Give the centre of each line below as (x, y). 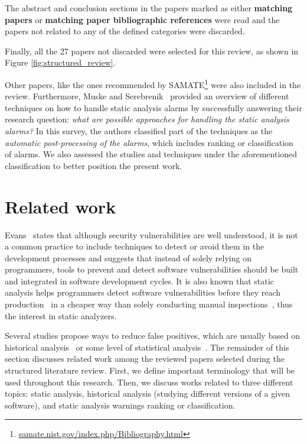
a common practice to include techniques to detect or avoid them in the (135, 246)
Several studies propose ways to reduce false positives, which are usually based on (153, 336)
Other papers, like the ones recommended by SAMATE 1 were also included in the (153, 83)
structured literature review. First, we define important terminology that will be (150, 370)
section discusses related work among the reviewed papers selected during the (145, 359)
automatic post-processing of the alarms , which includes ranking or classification (149, 142)
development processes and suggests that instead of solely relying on (128, 257)
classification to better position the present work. (94, 165)
